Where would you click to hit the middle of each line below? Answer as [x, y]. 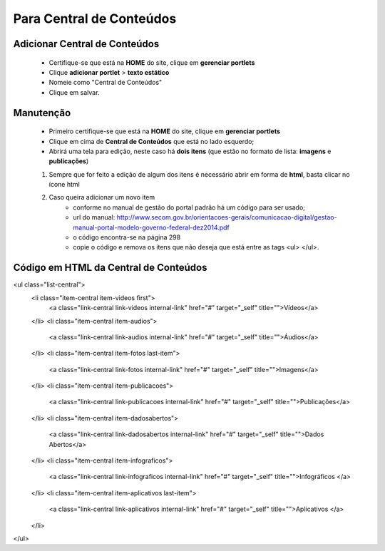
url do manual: [94, 217]
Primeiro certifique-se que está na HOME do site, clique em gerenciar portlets [165, 131]
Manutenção [42, 113]
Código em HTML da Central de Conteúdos [110, 268]
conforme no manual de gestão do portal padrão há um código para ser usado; [189, 207]
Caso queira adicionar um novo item [102, 197]
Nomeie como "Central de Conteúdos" [106, 83]
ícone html [64, 185]
